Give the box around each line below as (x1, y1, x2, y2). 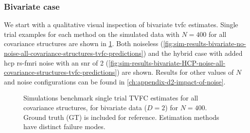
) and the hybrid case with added (143, 48, 243, 58)
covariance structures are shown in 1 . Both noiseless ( (4, 38, 163, 49)
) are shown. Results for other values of (117, 67, 234, 77)
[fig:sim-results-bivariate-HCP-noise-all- (108, 57, 226, 67)
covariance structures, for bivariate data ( (23, 102, 147, 112)
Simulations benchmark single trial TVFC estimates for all (23, 93, 198, 103)
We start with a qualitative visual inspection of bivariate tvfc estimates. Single (4, 19, 238, 30)
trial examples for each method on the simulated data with (4, 29, 179, 39)
